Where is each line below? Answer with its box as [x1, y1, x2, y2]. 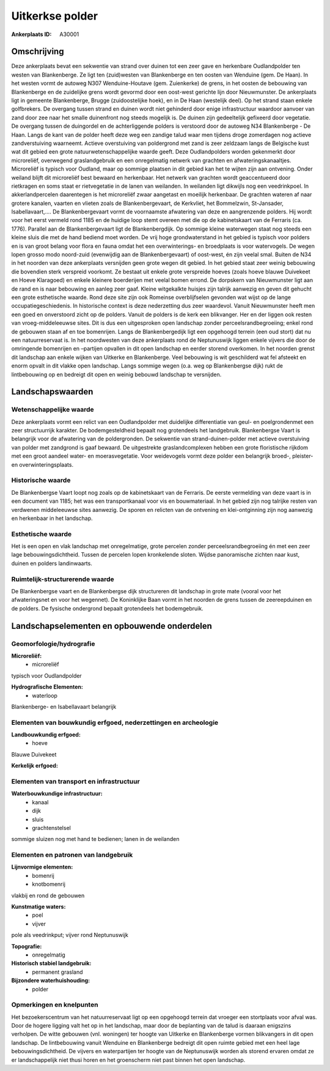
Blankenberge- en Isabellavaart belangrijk [11, 703, 117, 710]
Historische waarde [11, 476, 71, 484]
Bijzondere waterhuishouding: [11, 977, 90, 984]
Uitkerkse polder [11, 9, 98, 23]
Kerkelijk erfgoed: [11, 762, 58, 769]
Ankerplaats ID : [11, 31, 52, 38]
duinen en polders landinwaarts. [11, 560, 93, 567]
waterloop [32, 692, 58, 699]
